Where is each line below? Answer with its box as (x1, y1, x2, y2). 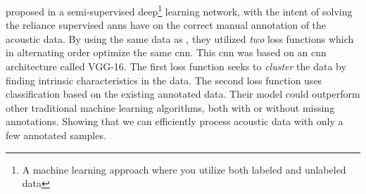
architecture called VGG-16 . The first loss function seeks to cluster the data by (6, 59, 346, 74)
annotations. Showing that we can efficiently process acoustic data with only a (6, 114, 343, 129)
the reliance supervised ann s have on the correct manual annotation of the (6, 18, 327, 32)
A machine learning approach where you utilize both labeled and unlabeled (22, 162, 346, 176)
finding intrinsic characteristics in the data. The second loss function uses (6, 72, 322, 87)
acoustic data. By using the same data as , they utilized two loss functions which (6, 31, 354, 46)
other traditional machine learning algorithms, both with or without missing (6, 100, 335, 115)
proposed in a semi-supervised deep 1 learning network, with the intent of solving (6, 2, 353, 18)
